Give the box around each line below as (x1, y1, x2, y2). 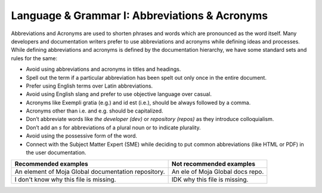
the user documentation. (26, 149, 86, 156)
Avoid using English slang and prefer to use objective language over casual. (26, 91, 212, 98)
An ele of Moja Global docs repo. (171, 167, 264, 176)
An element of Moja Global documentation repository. (14, 167, 165, 176)
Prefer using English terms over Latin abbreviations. (26, 82, 153, 89)
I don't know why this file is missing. (14, 176, 116, 184)
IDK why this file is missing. (171, 176, 249, 184)
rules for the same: (11, 54, 58, 62)
